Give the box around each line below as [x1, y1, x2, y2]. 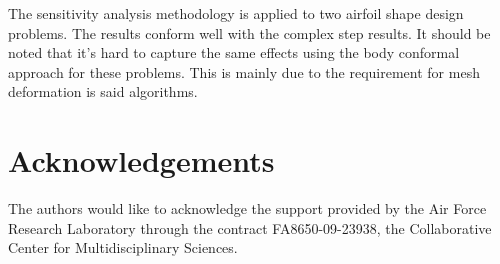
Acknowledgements [8, 140, 275, 181]
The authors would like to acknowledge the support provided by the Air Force [8, 198, 487, 219]
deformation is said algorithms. [8, 81, 198, 102]
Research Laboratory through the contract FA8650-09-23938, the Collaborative [8, 217, 492, 238]
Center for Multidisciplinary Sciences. [8, 237, 238, 258]
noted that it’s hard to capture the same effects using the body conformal [8, 42, 460, 63]
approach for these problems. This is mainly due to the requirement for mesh [8, 61, 480, 82]
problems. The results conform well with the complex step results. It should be [8, 22, 491, 43]
